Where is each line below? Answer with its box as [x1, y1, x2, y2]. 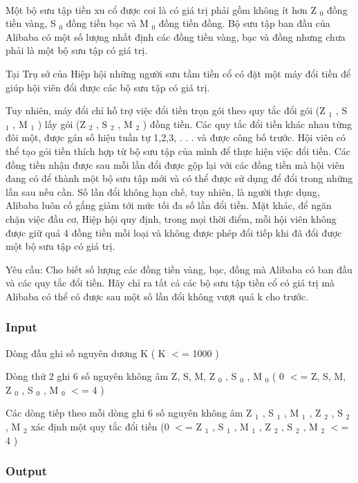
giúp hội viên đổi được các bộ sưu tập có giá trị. [6, 80, 210, 94]
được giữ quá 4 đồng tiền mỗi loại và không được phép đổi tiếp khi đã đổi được [6, 225, 342, 239]
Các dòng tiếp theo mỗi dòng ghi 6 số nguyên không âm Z [6, 405, 252, 420]
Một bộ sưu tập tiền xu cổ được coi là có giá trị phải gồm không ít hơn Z [6, 2, 317, 17]
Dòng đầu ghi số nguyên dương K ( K [6, 345, 166, 360]
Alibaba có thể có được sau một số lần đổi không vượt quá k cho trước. [6, 289, 309, 303]
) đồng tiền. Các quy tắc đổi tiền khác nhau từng [142, 116, 352, 131]
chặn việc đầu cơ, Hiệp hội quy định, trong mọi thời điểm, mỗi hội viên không [6, 211, 337, 226]
